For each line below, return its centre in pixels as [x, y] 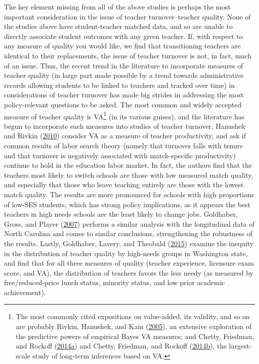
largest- [240, 346]
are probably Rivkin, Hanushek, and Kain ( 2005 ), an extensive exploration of [133, 326]
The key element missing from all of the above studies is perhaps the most [118, 6]
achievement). [25, 292]
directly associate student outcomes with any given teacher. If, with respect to [124, 36]
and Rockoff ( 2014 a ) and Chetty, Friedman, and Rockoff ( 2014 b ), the [121, 346]
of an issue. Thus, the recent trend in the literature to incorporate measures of [124, 65]
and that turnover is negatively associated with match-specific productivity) [120, 155]
